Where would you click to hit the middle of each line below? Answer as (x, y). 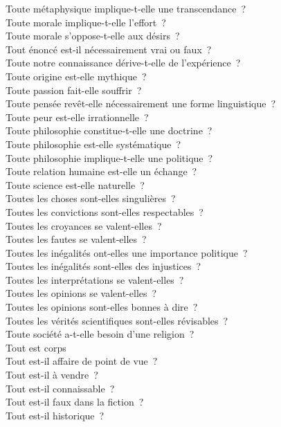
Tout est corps (36, 347)
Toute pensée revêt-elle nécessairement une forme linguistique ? (141, 103)
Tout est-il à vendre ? (52, 375)
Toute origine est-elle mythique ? (76, 76)
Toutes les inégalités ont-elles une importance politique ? (127, 252)
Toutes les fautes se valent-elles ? (76, 239)
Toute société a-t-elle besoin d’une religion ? (100, 334)
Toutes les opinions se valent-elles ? (81, 293)
